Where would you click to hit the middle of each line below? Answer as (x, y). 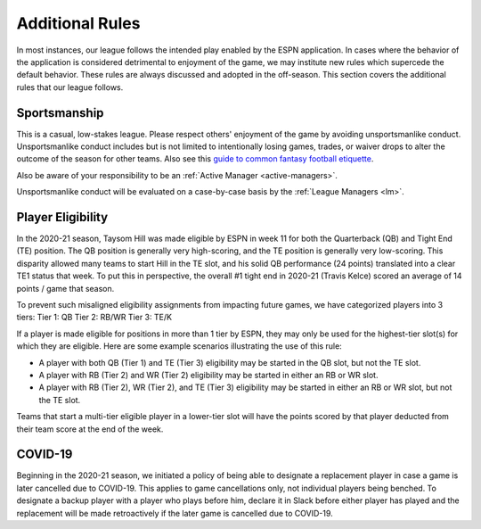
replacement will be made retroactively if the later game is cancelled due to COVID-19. (175, 513)
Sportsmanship (60, 113)
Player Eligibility (62, 217)
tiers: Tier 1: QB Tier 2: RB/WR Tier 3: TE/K (94, 318)
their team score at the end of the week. (90, 429)
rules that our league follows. (70, 87)
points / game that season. (65, 288)
